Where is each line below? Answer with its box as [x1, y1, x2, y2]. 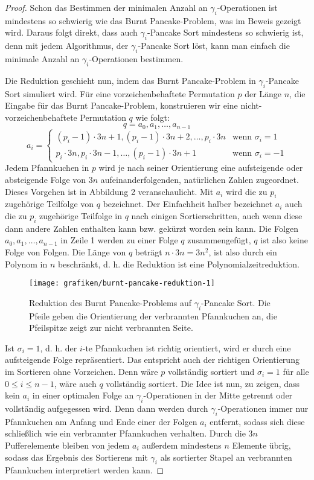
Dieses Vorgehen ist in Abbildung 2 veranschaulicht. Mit [5, 185, 214, 197]
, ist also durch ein [208, 245, 277, 258]
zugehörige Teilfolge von [5, 197, 94, 210]
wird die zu [226, 185, 268, 197]
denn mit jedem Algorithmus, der [5, 39, 129, 52]
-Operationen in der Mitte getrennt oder [143, 389, 293, 402]
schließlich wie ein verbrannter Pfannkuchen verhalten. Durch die [5, 427, 246, 440]
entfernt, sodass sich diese [210, 415, 305, 427]
